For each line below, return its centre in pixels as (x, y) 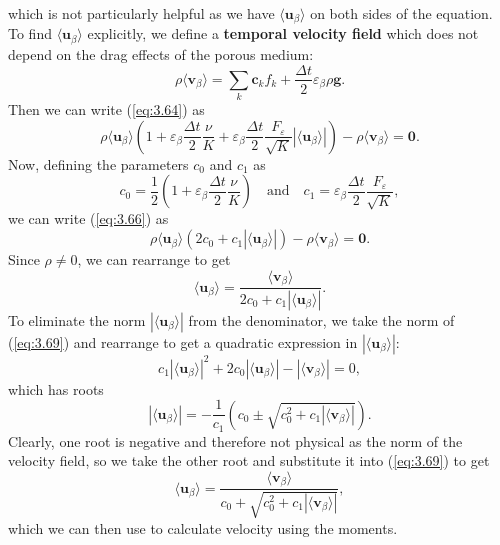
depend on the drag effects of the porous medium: (161, 53)
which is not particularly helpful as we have (141, 13)
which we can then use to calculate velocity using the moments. (203, 527)
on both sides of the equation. (401, 13)
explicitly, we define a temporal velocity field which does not (283, 33)
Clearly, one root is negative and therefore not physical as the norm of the (235, 440)
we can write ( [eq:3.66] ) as (88, 218)
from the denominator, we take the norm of (321, 320)
